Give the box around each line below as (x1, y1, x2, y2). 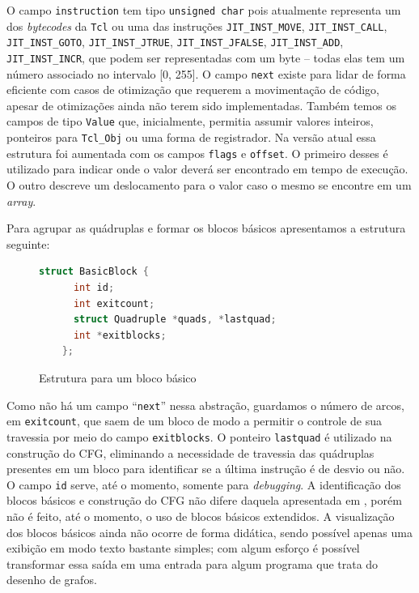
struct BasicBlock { (39, 266, 150, 278)
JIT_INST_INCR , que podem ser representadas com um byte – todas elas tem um (6, 49, 405, 66)
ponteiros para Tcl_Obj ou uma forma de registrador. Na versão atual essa (6, 129, 376, 146)
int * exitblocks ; (73, 329, 167, 341)
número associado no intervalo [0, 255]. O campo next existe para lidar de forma (6, 65, 406, 82)
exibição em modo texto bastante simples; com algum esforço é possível (6, 540, 360, 557)
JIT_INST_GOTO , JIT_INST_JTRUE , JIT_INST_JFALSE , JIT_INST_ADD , (6, 33, 344, 50)
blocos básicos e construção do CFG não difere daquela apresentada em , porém (6, 492, 402, 509)
